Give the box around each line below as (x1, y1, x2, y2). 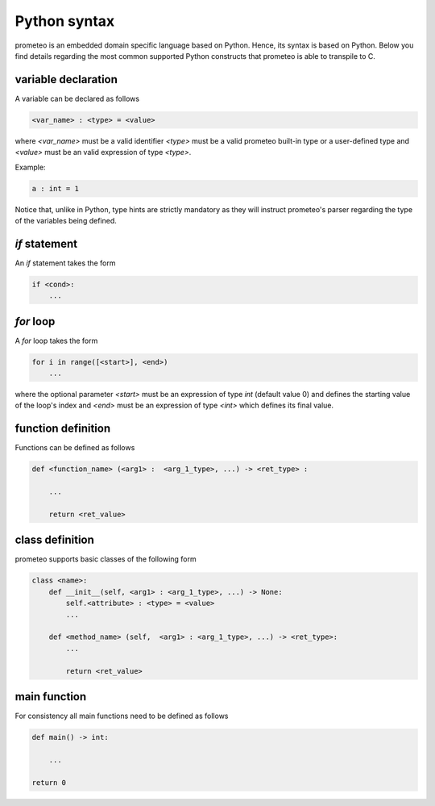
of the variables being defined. (14, 215, 117, 225)
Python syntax (14, 12, 115, 30)
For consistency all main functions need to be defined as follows (14, 711, 229, 721)
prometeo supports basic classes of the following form (14, 554, 197, 564)
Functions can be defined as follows (14, 443, 135, 453)
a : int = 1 (31, 184, 80, 193)
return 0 (31, 778, 67, 787)
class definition (14, 533, 94, 547)
